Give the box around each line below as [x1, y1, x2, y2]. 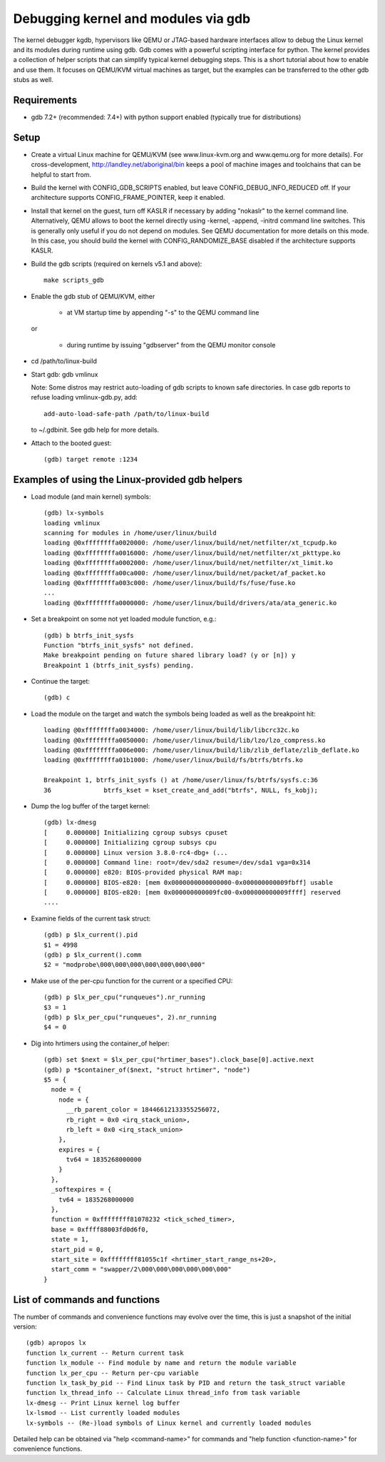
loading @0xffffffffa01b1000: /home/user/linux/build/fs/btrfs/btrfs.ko [43, 756, 303, 764]
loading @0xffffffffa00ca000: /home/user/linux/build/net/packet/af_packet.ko [43, 569, 326, 577]
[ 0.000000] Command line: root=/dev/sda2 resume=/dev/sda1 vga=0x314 [43, 858, 311, 866]
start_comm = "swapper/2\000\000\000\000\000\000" [51, 1265, 232, 1274]
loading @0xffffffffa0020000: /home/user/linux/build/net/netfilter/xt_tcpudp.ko [43, 539, 337, 547]
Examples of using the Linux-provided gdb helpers [13, 473, 243, 485]
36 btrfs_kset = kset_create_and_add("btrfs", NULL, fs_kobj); [43, 786, 319, 794]
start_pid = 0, [51, 1245, 104, 1254]
